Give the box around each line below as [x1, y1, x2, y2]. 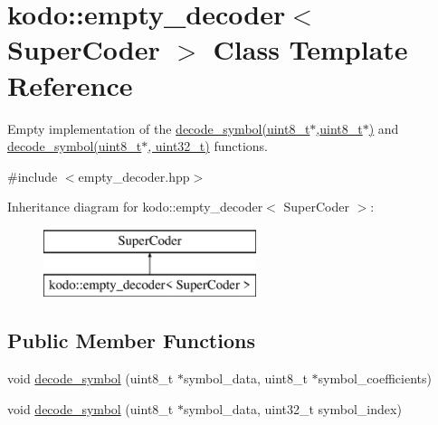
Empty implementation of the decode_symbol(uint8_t [7, 118, 310, 137]
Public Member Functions [7, 326, 255, 354]
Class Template [213, 31, 408, 68]
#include [7, 166, 58, 185]
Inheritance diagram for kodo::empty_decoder [7, 197, 263, 216]
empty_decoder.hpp [78, 166, 190, 185]
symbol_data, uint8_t [183, 369, 308, 388]
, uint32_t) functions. [148, 137, 268, 156]
